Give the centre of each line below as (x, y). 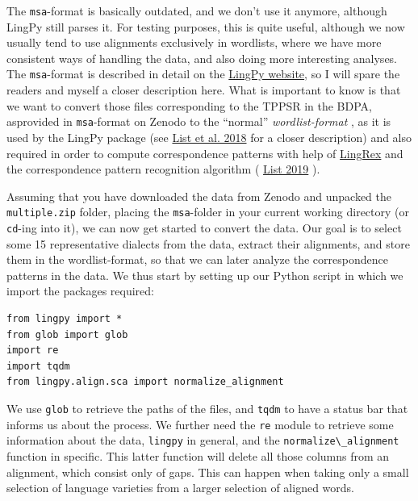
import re (33, 351)
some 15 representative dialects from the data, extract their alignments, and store (208, 243)
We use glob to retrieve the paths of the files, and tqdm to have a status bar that (207, 408)
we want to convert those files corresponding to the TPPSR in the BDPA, (189, 105)
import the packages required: (80, 291)
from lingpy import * (65, 319)
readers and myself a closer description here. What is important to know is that (204, 90)
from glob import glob (67, 334)
